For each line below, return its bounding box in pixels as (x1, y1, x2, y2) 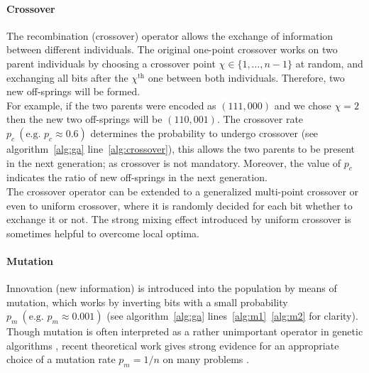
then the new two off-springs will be (6, 112, 163, 126)
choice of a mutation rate (6, 352, 116, 367)
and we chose (274, 97, 331, 112)
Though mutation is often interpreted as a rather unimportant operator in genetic (6, 324, 363, 339)
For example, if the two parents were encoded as (6, 97, 216, 112)
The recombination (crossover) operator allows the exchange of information (6, 28, 334, 43)
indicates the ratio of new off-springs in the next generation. (6, 170, 268, 185)
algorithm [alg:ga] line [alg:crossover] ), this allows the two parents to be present (6, 141, 356, 156)
